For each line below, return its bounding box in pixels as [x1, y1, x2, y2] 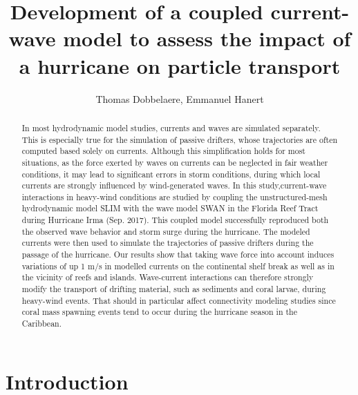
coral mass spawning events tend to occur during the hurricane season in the [21, 306, 298, 318]
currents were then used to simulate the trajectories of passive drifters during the [21, 237, 314, 249]
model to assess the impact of [63, 24, 351, 52]
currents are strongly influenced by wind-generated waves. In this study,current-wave [21, 180, 327, 191]
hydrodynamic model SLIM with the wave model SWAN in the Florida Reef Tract [21, 202, 319, 214]
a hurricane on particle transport [19, 51, 341, 79]
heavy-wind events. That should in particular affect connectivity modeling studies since [21, 294, 336, 306]
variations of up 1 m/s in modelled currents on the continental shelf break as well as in [21, 260, 335, 271]
